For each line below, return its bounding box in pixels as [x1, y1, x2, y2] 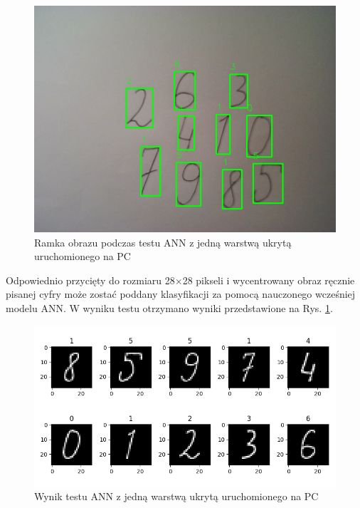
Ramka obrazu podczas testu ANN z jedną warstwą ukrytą [34, 234, 292, 249]
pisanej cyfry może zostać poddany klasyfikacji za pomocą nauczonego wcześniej [6, 286, 356, 301]
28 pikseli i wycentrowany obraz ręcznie [182, 272, 355, 287]
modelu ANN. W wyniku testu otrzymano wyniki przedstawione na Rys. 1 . [6, 300, 333, 315]
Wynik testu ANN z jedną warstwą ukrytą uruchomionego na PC [34, 489, 319, 504]
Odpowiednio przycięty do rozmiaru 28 [6, 272, 175, 287]
